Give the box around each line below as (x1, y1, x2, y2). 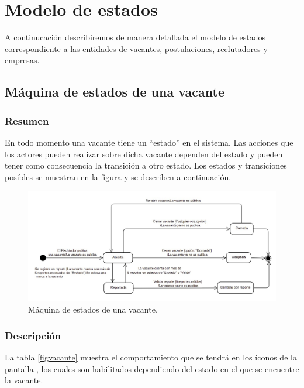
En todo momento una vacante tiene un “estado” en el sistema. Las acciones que (5, 136, 293, 148)
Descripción (5, 328, 61, 342)
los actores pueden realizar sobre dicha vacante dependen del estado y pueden (5, 147, 283, 160)
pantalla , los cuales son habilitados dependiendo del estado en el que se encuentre (5, 362, 299, 375)
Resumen (5, 113, 49, 128)
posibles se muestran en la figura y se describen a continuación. (5, 170, 232, 183)
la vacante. (5, 374, 43, 386)
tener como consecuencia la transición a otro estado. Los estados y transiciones (5, 159, 287, 171)
